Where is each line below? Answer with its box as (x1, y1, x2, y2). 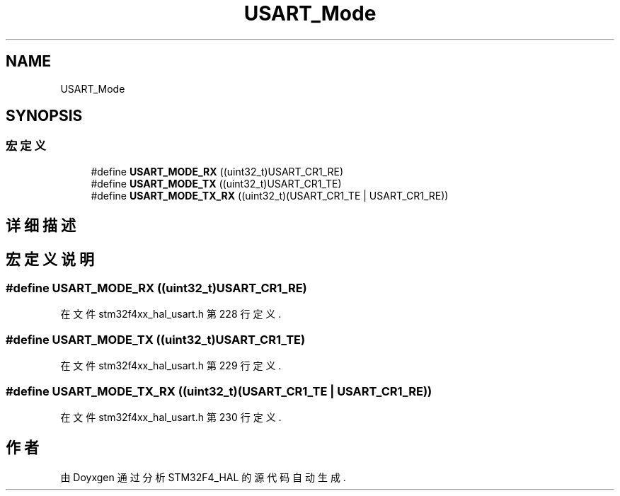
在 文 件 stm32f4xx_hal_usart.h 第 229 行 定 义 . (60, 359, 282, 372)
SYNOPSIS (6, 107, 83, 125)
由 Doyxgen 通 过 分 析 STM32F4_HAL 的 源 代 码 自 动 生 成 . (60, 471, 346, 483)
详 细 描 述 (6, 217, 76, 235)
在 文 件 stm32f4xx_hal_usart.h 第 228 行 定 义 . (60, 308, 282, 321)
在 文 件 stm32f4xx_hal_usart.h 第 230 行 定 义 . (60, 410, 282, 423)
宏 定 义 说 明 (6, 250, 94, 268)
